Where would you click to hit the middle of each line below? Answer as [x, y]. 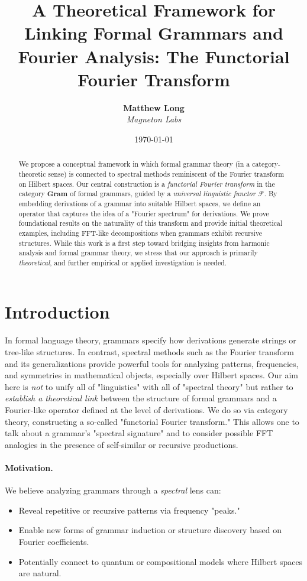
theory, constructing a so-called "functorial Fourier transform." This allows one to [152, 421]
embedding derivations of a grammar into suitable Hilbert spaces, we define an [140, 203]
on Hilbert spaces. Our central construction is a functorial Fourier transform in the [147, 184]
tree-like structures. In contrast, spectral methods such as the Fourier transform [149, 352]
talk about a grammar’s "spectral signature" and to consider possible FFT [139, 433]
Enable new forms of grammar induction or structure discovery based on [150, 530]
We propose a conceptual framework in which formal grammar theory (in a [134, 164]
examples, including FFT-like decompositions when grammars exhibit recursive [140, 233]
